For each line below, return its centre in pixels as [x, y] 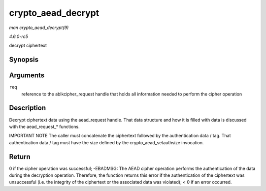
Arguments [27, 76]
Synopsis [24, 60]
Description [28, 108]
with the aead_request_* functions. [44, 127]
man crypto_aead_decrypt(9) [39, 28]
